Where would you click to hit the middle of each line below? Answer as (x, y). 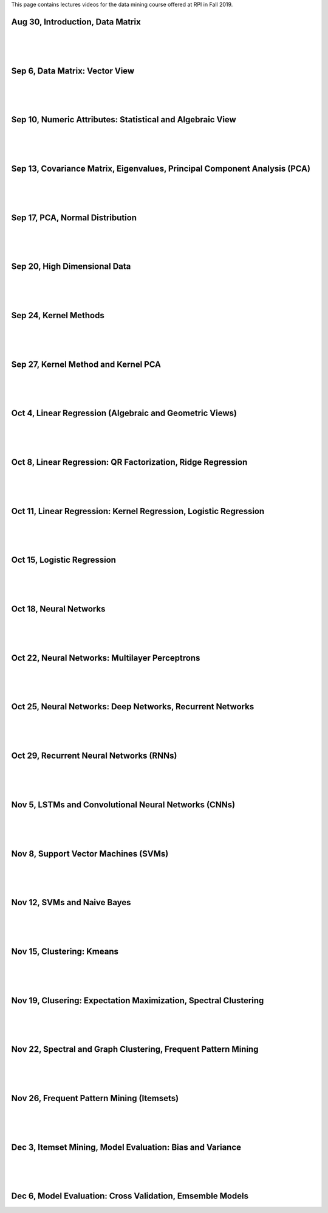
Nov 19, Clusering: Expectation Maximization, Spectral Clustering (138, 1000)
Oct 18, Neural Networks (58, 609)
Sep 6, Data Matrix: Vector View (73, 71)
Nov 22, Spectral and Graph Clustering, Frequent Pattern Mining (135, 1049)
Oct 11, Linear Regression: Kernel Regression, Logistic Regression (138, 511)
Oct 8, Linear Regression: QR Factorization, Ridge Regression (129, 462)
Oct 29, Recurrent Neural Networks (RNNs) (94, 756)
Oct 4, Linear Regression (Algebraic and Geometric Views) (124, 413)
